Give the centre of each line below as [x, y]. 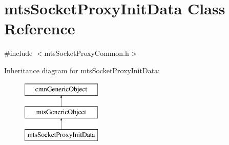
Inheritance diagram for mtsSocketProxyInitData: [82, 70]
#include [18, 53]
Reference [40, 28]
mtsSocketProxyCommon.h [87, 53]
